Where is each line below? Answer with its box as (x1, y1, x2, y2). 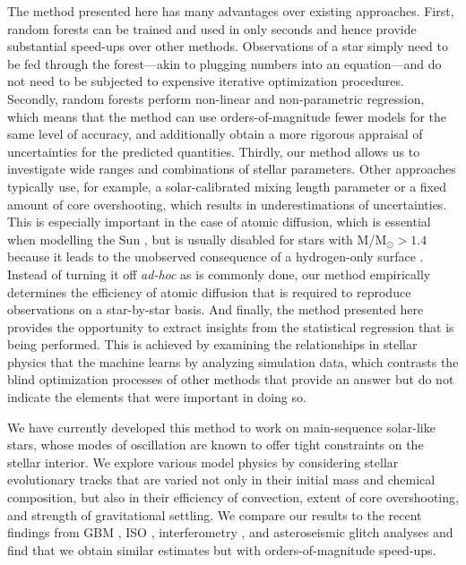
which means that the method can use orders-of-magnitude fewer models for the (7, 107, 447, 125)
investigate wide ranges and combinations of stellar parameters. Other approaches (7, 159, 456, 178)
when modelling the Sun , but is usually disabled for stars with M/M (7, 229, 387, 248)
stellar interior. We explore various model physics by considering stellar (7, 452, 399, 471)
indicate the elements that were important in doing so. (7, 388, 306, 407)
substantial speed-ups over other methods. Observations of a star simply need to (7, 37, 448, 56)
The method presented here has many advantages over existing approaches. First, (7, 2, 454, 20)
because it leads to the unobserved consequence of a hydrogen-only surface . (7, 247, 424, 266)
